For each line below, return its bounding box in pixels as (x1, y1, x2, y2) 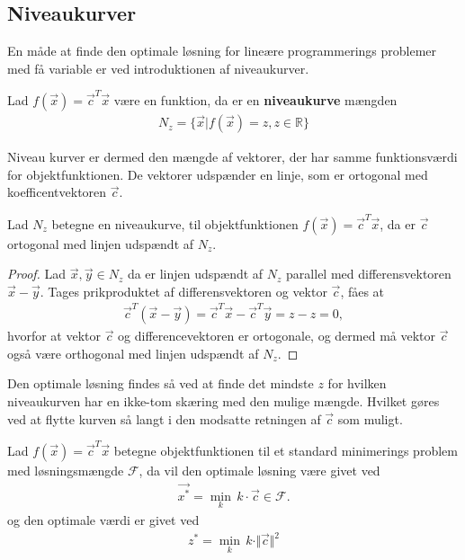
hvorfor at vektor (7, 326, 101, 345)
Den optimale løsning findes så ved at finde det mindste (7, 374, 314, 393)
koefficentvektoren (7, 182, 107, 201)
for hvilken (327, 374, 387, 393)
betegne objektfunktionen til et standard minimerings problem (113, 440, 458, 459)
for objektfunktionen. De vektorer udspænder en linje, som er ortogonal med (7, 164, 428, 183)
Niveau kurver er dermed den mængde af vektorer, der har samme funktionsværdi (7, 147, 458, 166)
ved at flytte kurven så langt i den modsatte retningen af (7, 409, 321, 428)
